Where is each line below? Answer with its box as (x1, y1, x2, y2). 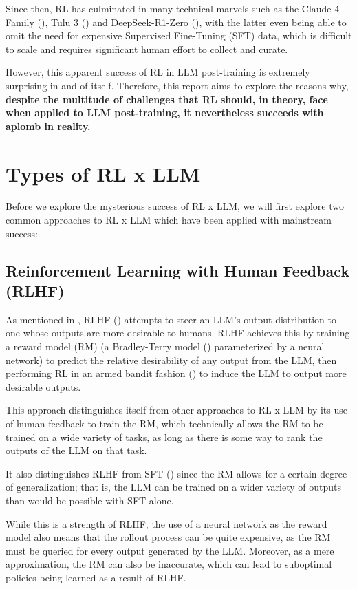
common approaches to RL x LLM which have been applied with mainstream (6, 213, 332, 227)
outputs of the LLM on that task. (6, 443, 147, 458)
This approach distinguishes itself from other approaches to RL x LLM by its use (6, 403, 347, 417)
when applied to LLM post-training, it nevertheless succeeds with (6, 105, 324, 120)
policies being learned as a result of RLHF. (6, 570, 186, 584)
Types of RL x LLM (6, 159, 201, 187)
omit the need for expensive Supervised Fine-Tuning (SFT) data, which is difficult (6, 28, 352, 43)
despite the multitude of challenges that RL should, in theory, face (6, 92, 328, 106)
